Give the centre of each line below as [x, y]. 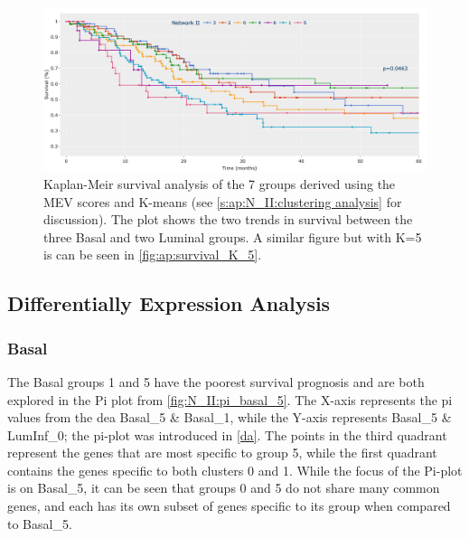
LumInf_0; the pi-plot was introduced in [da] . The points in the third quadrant [227, 434]
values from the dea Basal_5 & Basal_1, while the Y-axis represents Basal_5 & [230, 417]
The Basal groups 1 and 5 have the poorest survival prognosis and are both [216, 381]
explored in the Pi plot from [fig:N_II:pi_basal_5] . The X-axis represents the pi [230, 399]
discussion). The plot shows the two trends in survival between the [228, 219]
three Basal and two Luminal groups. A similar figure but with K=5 [233, 236]
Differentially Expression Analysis [169, 303]
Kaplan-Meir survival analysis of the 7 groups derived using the [220, 183]
